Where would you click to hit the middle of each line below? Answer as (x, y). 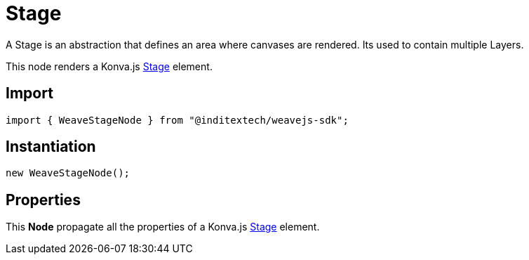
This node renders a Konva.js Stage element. (109, 66)
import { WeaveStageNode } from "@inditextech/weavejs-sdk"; (177, 120)
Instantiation (51, 147)
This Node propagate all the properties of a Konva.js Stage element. (163, 227)
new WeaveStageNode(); (68, 173)
